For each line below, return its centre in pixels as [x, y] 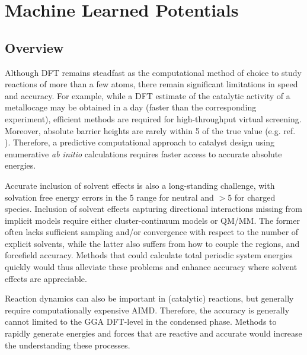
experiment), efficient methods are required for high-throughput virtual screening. [153, 118]
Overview [34, 47]
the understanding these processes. [68, 345]
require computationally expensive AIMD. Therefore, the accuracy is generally [147, 310]
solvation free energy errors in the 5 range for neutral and [109, 197]
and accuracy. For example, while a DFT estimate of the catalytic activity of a [148, 95]
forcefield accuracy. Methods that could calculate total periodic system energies [149, 255]
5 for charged [252, 197]
